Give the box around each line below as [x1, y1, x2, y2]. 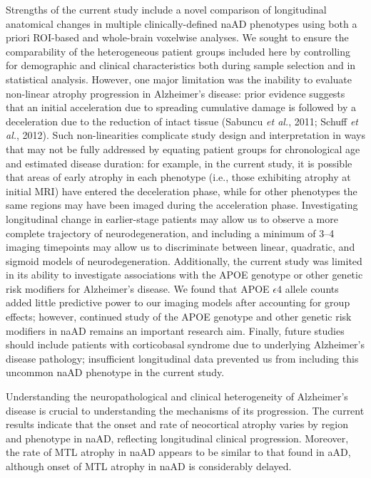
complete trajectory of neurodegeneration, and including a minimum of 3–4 [6, 225, 335, 240]
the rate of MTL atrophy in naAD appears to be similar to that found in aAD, [6, 445, 351, 459]
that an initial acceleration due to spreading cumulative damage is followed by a [6, 100, 357, 115]
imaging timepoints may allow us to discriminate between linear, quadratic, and [6, 239, 355, 254]
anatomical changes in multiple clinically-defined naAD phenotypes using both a [6, 16, 357, 31]
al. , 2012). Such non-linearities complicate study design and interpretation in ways [6, 128, 365, 142]
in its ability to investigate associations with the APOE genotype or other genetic [6, 267, 363, 282]
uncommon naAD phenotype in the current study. [6, 365, 225, 380]
